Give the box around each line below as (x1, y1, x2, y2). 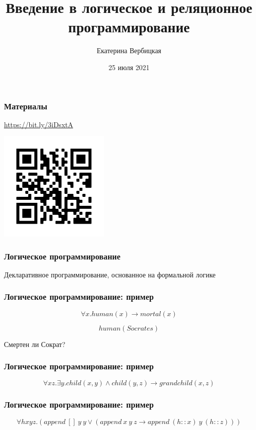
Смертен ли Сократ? (4, 339, 65, 349)
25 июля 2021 (108, 62, 150, 72)
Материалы (4, 99, 48, 112)
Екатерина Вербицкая (96, 45, 162, 56)
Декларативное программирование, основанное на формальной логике (4, 269, 216, 279)
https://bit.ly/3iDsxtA (4, 119, 73, 129)
